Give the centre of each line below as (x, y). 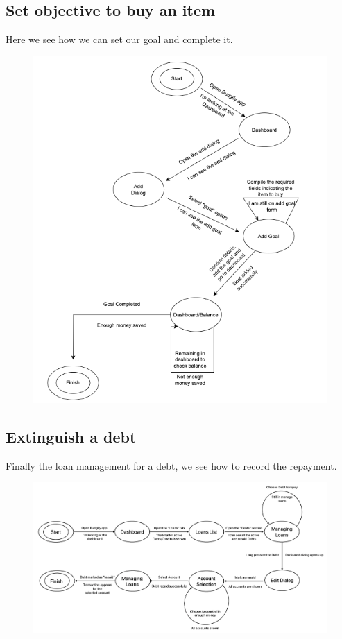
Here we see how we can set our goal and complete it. (119, 39)
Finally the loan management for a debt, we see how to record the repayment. (171, 465)
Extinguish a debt (71, 437)
